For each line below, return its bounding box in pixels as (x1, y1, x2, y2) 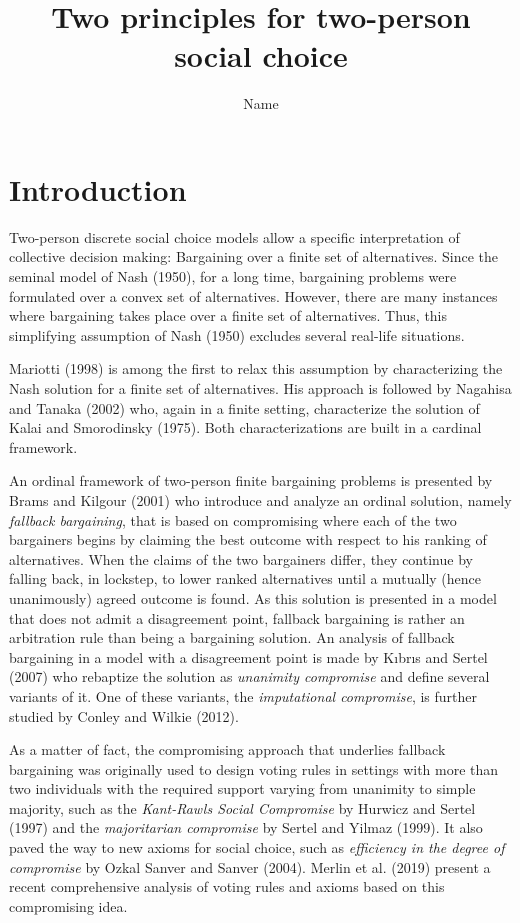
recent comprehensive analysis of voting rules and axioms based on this (9, 876, 445, 897)
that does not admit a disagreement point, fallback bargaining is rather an (9, 607, 465, 628)
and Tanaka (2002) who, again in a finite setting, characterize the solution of (9, 397, 480, 418)
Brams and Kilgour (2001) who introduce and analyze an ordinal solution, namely (9, 489, 512, 510)
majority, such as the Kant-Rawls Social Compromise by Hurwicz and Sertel (9, 797, 476, 818)
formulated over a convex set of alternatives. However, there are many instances (9, 285, 498, 306)
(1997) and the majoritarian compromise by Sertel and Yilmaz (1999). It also (9, 817, 483, 838)
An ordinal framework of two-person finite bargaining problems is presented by (9, 470, 493, 491)
